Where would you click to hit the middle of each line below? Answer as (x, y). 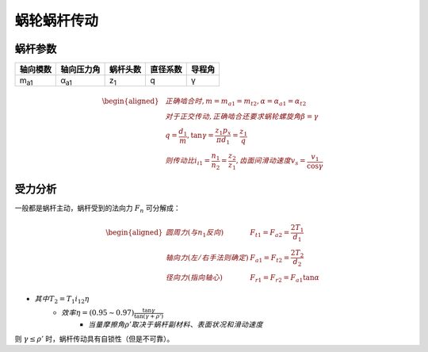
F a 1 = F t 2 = (270, 258)
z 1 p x (223, 132)
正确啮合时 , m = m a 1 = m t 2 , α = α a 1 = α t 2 (236, 101)
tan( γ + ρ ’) (149, 316)
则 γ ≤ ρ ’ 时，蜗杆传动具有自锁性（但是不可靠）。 (94, 339)
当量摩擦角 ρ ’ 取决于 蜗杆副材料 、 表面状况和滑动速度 (176, 325)
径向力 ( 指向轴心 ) (194, 278)
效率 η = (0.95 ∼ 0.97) (98, 313)
